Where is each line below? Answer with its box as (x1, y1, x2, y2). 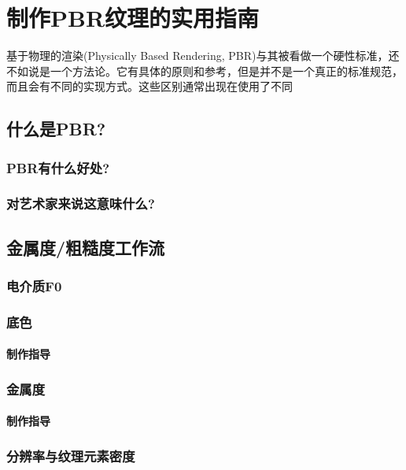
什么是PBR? (6, 117, 106, 141)
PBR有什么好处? (6, 157, 110, 177)
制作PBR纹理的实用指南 (6, 2, 260, 34)
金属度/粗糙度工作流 (6, 235, 165, 259)
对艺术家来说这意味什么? (6, 194, 155, 213)
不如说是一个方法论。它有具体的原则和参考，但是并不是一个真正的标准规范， (6, 62, 403, 79)
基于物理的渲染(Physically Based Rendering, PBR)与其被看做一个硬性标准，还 (6, 47, 400, 64)
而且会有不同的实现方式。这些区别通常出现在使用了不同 (6, 78, 293, 94)
